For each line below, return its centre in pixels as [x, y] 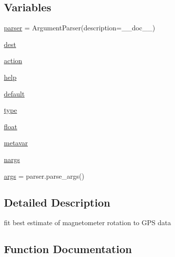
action [13, 60]
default [14, 93]
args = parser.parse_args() [44, 175]
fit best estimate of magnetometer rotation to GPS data [87, 222]
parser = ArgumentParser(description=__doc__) [80, 28]
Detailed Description [57, 202]
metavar [16, 143]
